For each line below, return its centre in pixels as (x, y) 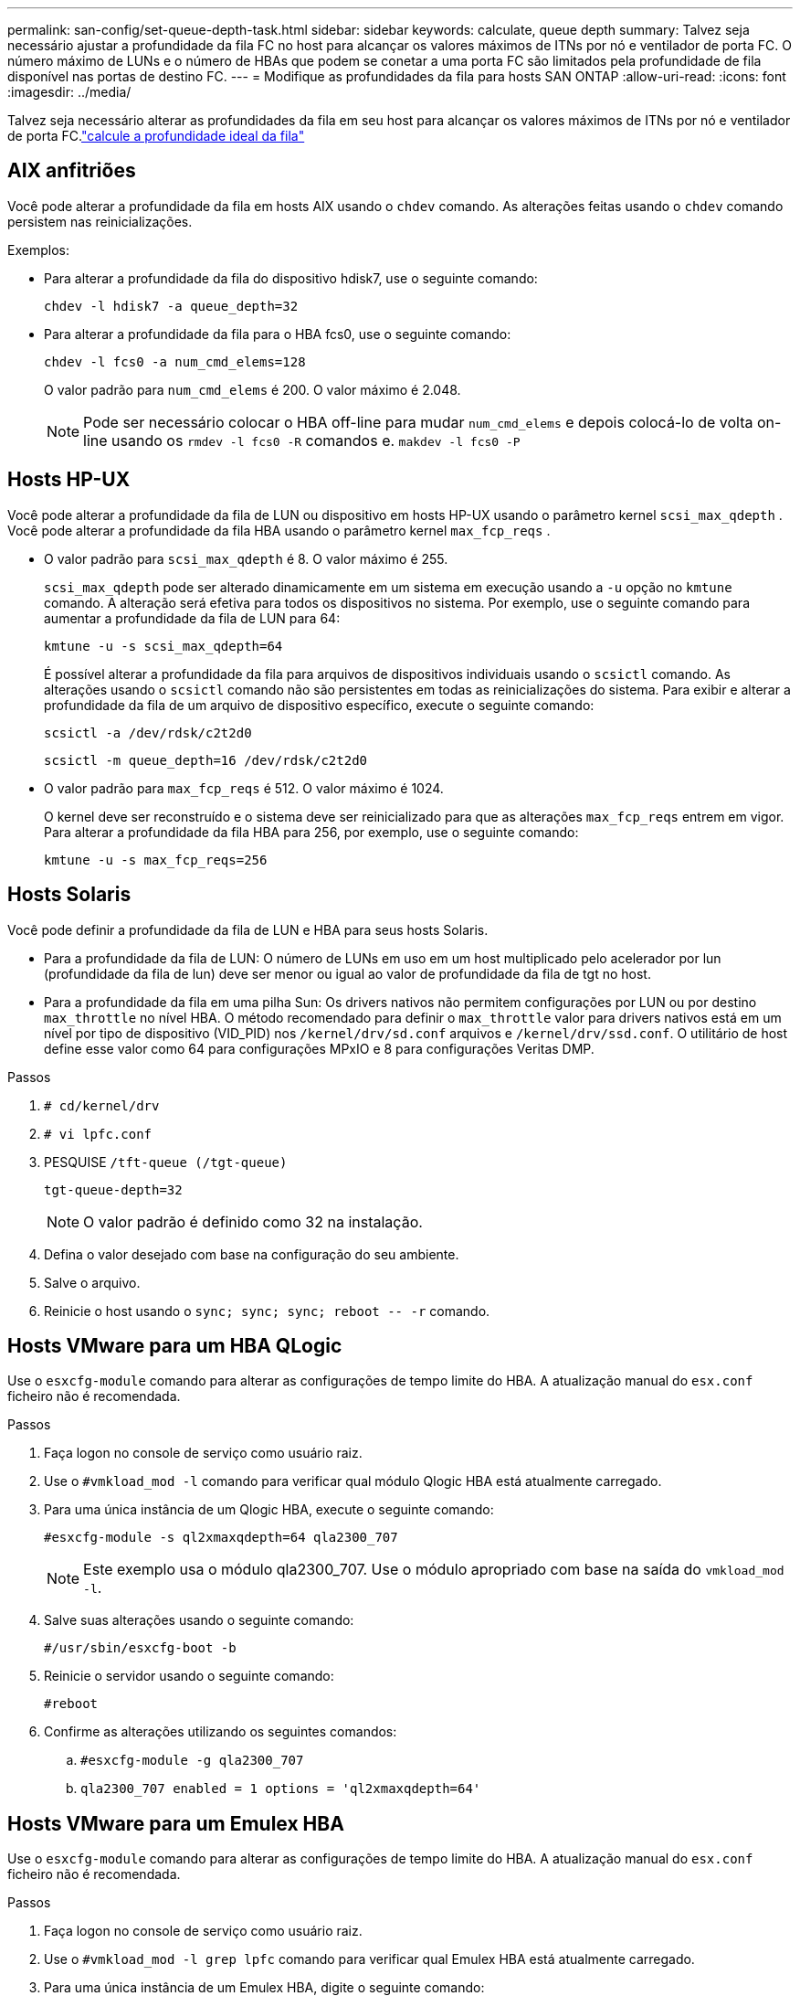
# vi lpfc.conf (98, 1134)
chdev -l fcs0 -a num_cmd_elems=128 (175, 361)
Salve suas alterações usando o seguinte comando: (199, 1620)
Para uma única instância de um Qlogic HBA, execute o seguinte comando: (269, 1510)
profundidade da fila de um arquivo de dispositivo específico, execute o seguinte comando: (319, 705)
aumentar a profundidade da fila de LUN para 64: (192, 618)
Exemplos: (38, 249)
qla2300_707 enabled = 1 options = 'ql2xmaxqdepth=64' (281, 1789)
